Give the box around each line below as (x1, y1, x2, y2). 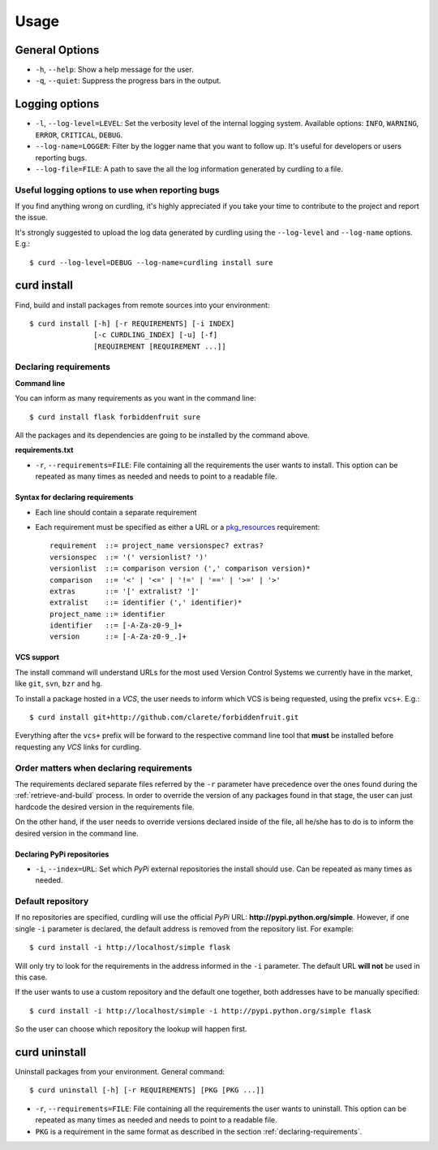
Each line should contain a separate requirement (35, 507, 198, 517)
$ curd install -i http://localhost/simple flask (29, 943, 231, 953)
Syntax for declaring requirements (15, 493, 134, 502)
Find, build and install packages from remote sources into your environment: (15, 300, 270, 310)
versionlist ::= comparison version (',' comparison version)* (49, 564, 311, 573)
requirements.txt (15, 445, 74, 455)
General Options (15, 43, 100, 57)
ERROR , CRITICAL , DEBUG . (35, 130, 123, 140)
